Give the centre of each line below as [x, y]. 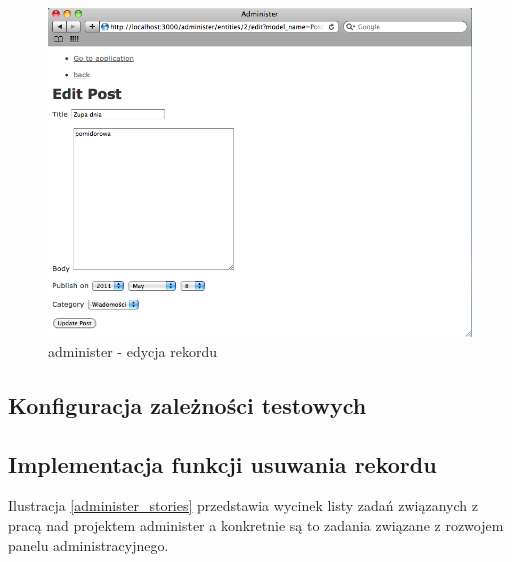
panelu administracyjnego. [88, 544]
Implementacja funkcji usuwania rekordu [222, 463]
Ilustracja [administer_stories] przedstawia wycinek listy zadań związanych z [243, 505]
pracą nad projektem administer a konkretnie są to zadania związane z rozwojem [256, 524]
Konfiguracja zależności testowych [187, 404]
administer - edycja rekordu [132, 350]
